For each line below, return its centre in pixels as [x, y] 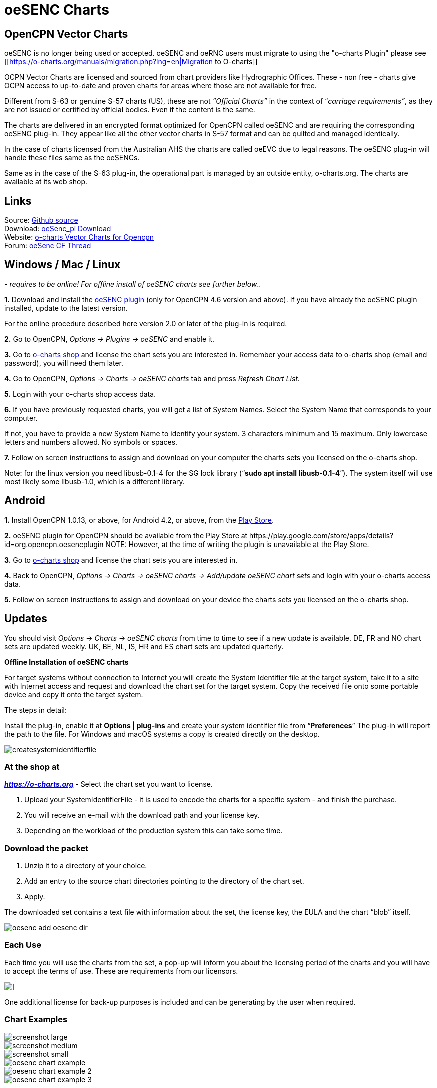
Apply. [35, 897]
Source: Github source [41, 220]
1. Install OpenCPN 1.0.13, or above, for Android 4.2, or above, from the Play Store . [139, 520]
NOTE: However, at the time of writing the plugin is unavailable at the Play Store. [237, 544]
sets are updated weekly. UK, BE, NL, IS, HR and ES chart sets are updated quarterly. [144, 646]
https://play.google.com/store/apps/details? [322, 535]
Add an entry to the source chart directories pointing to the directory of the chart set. [164, 881]
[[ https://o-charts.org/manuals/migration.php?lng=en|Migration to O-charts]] [131, 62]
